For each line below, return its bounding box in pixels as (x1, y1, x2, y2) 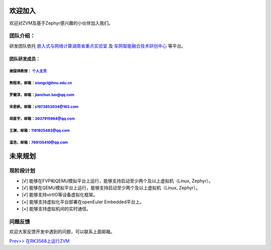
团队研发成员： (9, 56, 40, 62)
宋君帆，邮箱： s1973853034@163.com (9, 104, 79, 110)
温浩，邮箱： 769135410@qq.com (9, 140, 68, 145)
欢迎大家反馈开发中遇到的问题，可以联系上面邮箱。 (9, 228, 115, 235)
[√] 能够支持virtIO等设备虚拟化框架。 (22, 192, 98, 198)
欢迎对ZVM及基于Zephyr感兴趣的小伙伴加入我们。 (9, 20, 113, 26)
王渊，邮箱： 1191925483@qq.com (9, 128, 70, 133)
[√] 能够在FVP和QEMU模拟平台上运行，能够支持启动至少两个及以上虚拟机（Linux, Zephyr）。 (22, 178, 213, 184)
